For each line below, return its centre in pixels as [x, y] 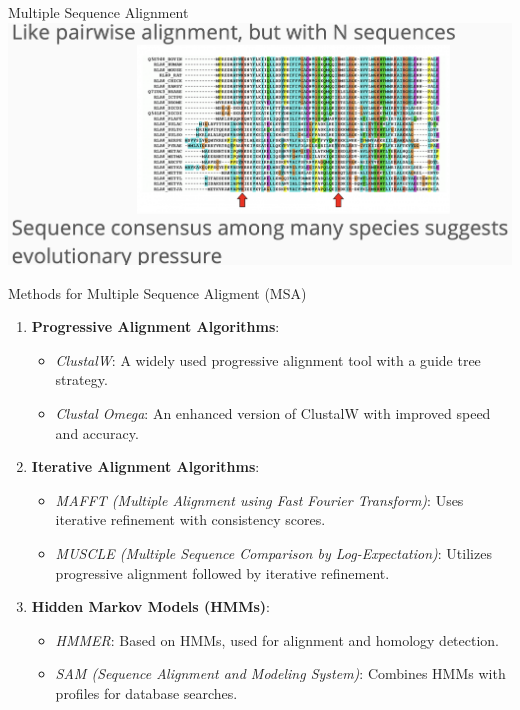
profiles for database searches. [146, 692]
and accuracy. [97, 432]
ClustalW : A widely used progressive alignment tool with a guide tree [268, 359]
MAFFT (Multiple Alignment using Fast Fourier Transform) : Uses [259, 499]
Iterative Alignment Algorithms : [145, 466]
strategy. [81, 379]
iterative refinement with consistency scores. [190, 519]
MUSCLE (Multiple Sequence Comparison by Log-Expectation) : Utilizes [273, 552]
